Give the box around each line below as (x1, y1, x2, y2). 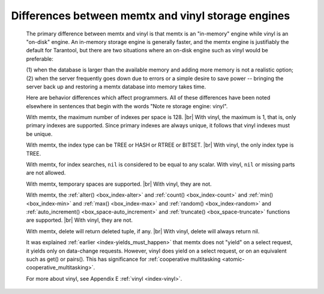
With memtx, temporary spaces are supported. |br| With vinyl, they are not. (26, 180, 212, 188)
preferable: (26, 55, 53, 63)
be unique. (26, 130, 53, 138)
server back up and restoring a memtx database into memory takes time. (26, 83, 206, 90)
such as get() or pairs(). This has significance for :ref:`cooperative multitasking (26, 256, 221, 263)
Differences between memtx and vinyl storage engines (11, 9, 290, 22)
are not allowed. (26, 169, 66, 177)
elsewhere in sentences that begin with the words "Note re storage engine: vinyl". (26, 102, 228, 109)
